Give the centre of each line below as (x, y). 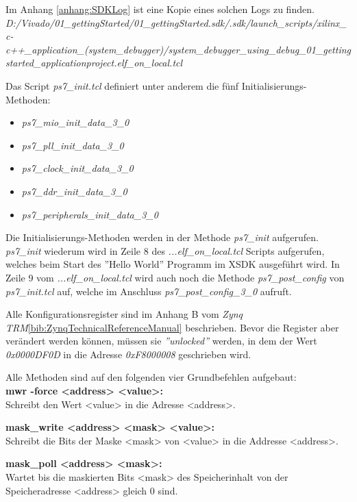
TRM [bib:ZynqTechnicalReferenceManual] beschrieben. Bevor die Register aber (172, 327)
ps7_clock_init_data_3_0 (77, 168)
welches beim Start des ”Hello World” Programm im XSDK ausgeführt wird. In (173, 264)
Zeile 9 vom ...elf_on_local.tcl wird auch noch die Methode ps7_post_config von (175, 277)
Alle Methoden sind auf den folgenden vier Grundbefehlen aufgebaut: (151, 377)
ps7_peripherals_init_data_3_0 (90, 214)
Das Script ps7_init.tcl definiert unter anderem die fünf (122, 85)
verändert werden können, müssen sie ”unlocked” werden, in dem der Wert (161, 341)
